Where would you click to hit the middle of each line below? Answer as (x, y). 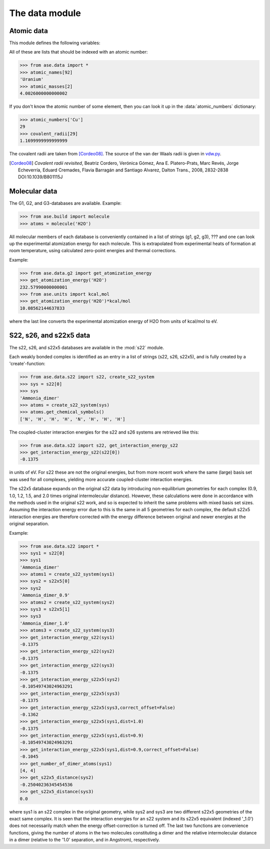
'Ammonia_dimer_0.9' (45, 595)
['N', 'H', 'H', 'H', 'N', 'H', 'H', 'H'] (72, 419)
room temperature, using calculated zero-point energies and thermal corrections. (93, 251)
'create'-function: (27, 364)
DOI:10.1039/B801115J (40, 177)
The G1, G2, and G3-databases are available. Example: (65, 203)
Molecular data (33, 191)
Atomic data (29, 31)
